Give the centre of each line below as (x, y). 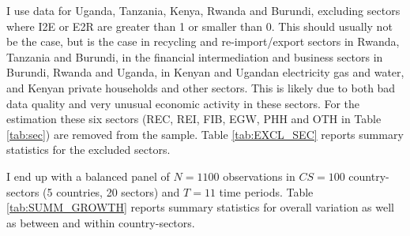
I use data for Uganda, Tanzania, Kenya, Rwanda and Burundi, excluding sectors (203, 10)
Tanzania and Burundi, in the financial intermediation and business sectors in (195, 56)
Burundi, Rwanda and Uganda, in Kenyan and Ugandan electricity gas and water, (205, 72)
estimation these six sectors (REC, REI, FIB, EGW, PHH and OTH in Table (194, 119)
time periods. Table (266, 191)
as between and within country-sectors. (101, 222)
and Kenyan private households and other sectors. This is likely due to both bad (201, 87)
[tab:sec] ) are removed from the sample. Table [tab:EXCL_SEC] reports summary (205, 134)
